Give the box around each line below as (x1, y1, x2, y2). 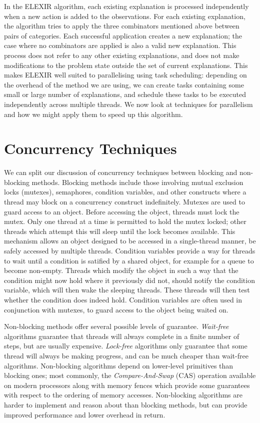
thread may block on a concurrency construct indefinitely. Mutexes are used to (4, 196, 245, 207)
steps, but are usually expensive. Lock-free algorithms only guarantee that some (4, 340, 247, 351)
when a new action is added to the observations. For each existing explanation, (4, 10, 245, 21)
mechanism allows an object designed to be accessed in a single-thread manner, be (4, 235, 256, 246)
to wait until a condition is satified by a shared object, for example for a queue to (4, 255, 254, 265)
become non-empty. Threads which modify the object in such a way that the (4, 265, 238, 275)
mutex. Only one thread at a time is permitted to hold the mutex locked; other (4, 216, 246, 226)
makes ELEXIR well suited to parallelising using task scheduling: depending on (4, 69, 247, 80)
